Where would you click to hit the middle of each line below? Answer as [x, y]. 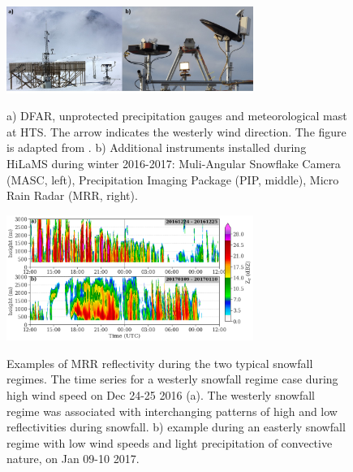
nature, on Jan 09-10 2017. [73, 459]
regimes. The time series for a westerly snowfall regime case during [172, 379]
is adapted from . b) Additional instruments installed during [157, 147]
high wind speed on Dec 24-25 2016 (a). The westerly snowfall [161, 394]
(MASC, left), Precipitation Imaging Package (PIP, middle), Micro [173, 179]
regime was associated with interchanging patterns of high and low [172, 411]
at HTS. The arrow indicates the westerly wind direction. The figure [176, 131]
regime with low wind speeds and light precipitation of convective [170, 442]
